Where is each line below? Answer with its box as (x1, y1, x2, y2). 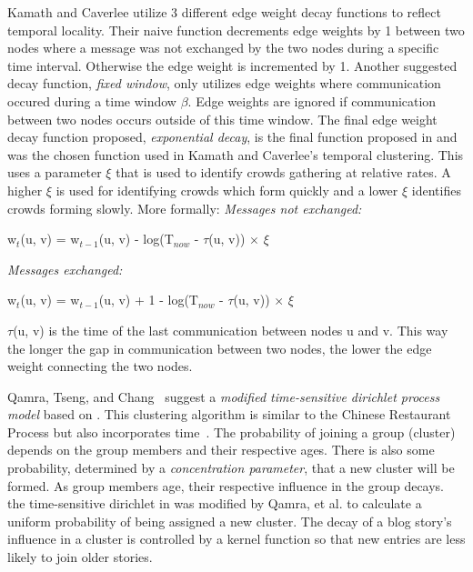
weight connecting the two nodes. (7, 356, 193, 376)
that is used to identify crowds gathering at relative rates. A (116, 163, 451, 182)
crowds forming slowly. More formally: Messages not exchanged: (7, 198, 362, 217)
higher (7, 180, 43, 199)
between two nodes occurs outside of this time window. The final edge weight (7, 109, 438, 128)
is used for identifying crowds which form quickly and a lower (55, 180, 398, 199)
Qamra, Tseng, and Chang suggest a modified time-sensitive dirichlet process (7, 386, 440, 406)
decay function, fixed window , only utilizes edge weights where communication (7, 74, 441, 93)
